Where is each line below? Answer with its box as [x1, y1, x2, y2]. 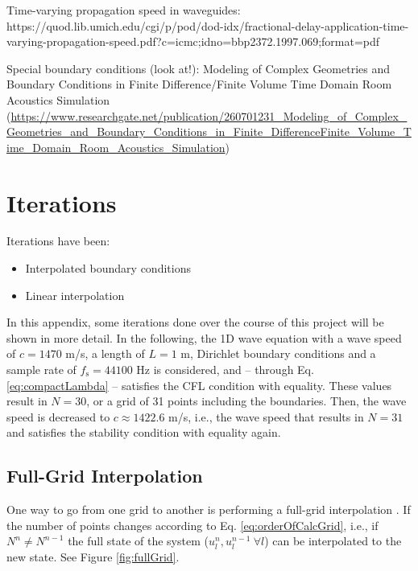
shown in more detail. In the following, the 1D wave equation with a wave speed [6, 329, 402, 346]
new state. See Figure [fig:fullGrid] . [6, 548, 180, 565]
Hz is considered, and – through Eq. [136, 361, 314, 378]
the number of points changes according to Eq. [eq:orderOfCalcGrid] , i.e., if [6, 516, 379, 533]
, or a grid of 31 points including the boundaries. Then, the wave [86, 392, 407, 409]
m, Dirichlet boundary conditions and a [180, 345, 376, 362]
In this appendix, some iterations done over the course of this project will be [6, 314, 384, 331]
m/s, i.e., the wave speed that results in [168, 408, 364, 425]
